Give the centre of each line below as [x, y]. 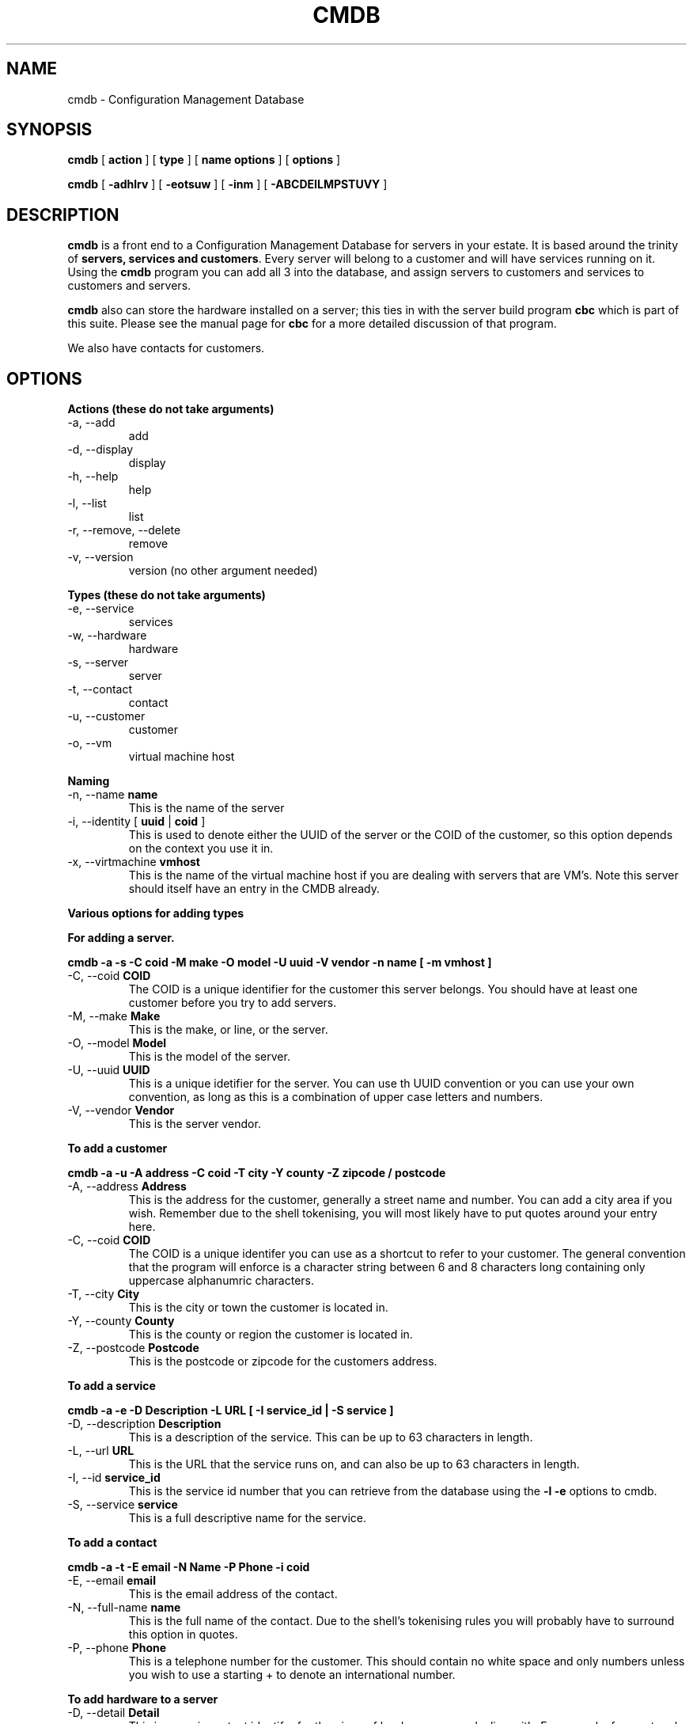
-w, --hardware [107, 636]
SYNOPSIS [49, 130]
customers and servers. [129, 286]
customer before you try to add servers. [233, 1003]
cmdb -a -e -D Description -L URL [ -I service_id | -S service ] [231, 1411]
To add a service [112, 1386]
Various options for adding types [156, 913]
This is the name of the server [206, 808]
